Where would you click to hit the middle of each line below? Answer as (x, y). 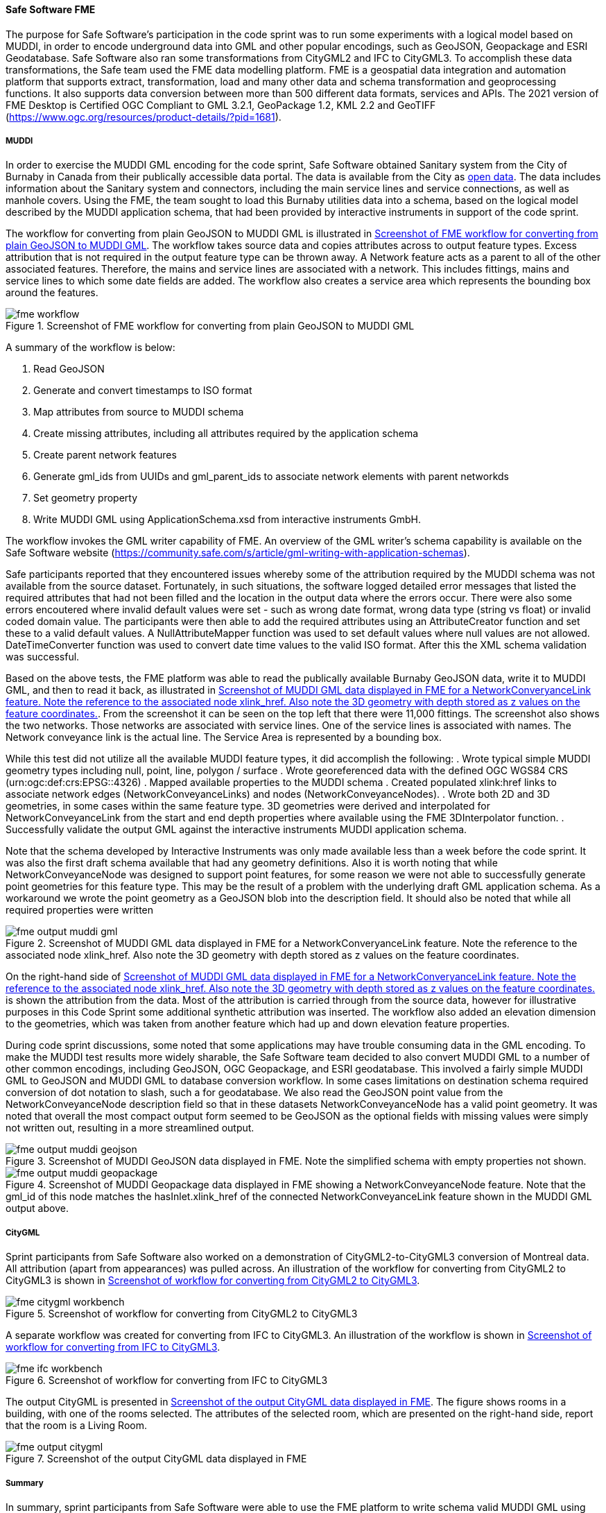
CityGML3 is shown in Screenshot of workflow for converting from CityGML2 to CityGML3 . (213, 1281)
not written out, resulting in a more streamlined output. (130, 1128)
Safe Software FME (51, 9)
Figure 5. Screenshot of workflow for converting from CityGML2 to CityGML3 (182, 1314)
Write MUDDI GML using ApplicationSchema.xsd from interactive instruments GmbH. (227, 520)
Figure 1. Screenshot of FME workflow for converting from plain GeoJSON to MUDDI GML (210, 326)
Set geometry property (86, 498)
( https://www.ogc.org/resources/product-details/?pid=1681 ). (144, 117)
